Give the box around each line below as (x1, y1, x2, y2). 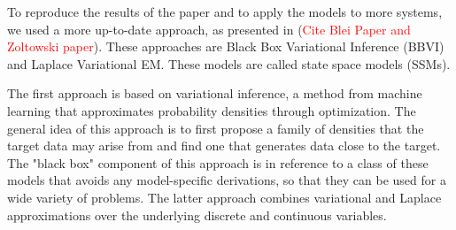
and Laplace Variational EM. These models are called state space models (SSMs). (7, 54, 451, 73)
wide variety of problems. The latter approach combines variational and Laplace (7, 188, 442, 206)
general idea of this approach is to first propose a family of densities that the (7, 119, 424, 137)
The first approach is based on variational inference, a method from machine (7, 84, 422, 103)
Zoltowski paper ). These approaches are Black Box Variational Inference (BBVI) (7, 37, 444, 56)
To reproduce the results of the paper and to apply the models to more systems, (7, 3, 443, 20)
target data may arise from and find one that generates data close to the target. (7, 136, 441, 155)
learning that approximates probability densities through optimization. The (7, 101, 416, 119)
